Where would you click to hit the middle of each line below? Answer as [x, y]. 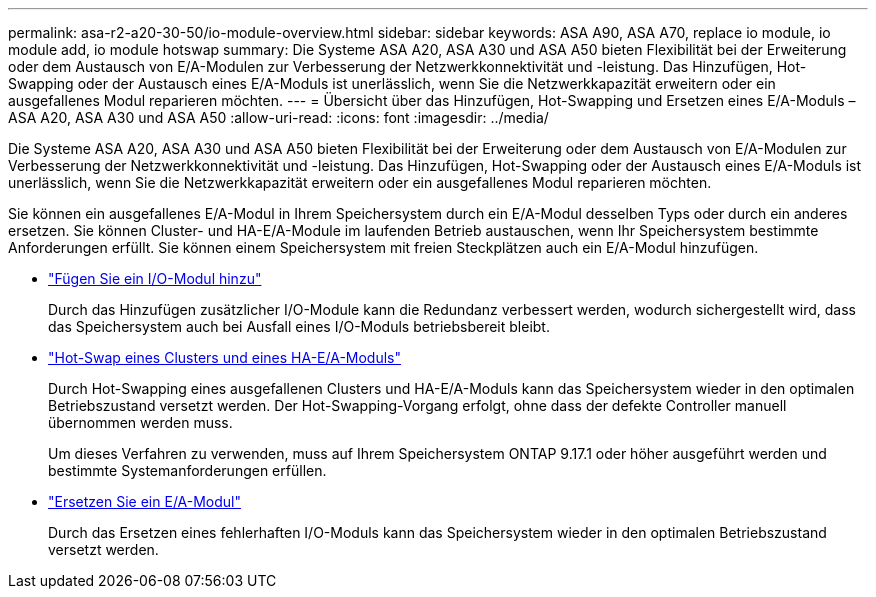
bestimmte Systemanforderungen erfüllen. [187, 470]
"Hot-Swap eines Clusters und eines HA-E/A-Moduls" [225, 357]
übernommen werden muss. [140, 422]
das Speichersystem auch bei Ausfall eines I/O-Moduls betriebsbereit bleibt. [299, 326]
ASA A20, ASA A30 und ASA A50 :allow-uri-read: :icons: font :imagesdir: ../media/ [278, 117]
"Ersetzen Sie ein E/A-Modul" [145, 501]
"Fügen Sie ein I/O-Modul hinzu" [155, 278]
